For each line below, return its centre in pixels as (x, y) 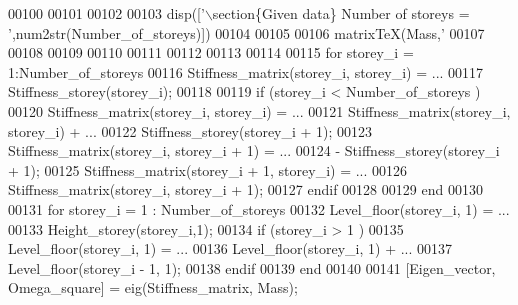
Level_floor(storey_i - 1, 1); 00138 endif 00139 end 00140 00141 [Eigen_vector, (252, 267)
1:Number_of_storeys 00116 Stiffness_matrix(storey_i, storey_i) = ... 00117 (246, 71)
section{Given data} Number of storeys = (341, 13)
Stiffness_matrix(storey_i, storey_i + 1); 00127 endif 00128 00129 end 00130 (245, 189)
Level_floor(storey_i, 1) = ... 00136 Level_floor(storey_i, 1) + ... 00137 (230, 248)
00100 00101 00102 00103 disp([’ (106, 13)
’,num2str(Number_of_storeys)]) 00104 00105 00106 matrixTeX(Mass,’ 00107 (246, 32)
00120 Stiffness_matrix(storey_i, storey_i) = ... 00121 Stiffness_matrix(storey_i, (259, 110)
